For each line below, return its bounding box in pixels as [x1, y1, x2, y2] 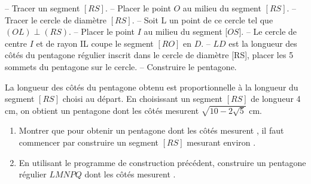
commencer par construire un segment [19, 135, 159, 148]
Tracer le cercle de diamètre [5, 13, 107, 26]
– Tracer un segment [5, 2, 80, 14]
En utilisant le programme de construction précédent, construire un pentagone [19, 156, 306, 168]
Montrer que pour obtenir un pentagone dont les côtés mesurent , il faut [19, 124, 284, 137]
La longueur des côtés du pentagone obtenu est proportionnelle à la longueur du [5, 80, 298, 93]
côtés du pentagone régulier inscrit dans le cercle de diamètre [5, 49, 229, 61]
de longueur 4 [251, 92, 301, 105]
